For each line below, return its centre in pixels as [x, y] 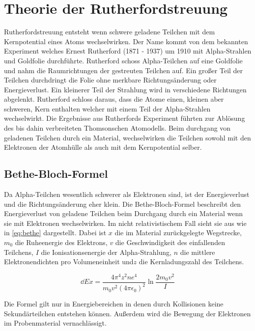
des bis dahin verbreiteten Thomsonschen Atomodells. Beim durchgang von [117, 128]
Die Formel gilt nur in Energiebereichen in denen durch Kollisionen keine [114, 304]
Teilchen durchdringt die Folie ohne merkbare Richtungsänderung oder [110, 80]
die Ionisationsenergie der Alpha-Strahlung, [106, 252]
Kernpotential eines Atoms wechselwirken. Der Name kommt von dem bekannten [126, 41]
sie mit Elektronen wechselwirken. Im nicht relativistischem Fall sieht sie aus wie [125, 223]
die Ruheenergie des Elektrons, [61, 242]
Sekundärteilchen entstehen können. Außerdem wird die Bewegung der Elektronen [127, 313]
